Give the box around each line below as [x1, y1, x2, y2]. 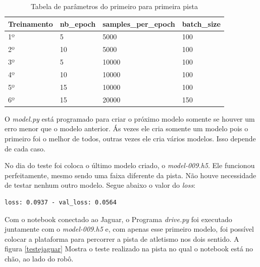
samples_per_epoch [102, 18, 175, 29]
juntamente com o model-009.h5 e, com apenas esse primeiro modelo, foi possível [5, 224, 254, 234]
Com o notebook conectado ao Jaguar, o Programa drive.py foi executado [5, 213, 232, 224]
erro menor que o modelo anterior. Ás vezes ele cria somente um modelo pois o [5, 123, 248, 134]
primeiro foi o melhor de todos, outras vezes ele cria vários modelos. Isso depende [5, 133, 256, 143]
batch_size [182, 18, 221, 29]
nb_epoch [60, 18, 96, 29]
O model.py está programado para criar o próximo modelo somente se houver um [5, 113, 255, 124]
